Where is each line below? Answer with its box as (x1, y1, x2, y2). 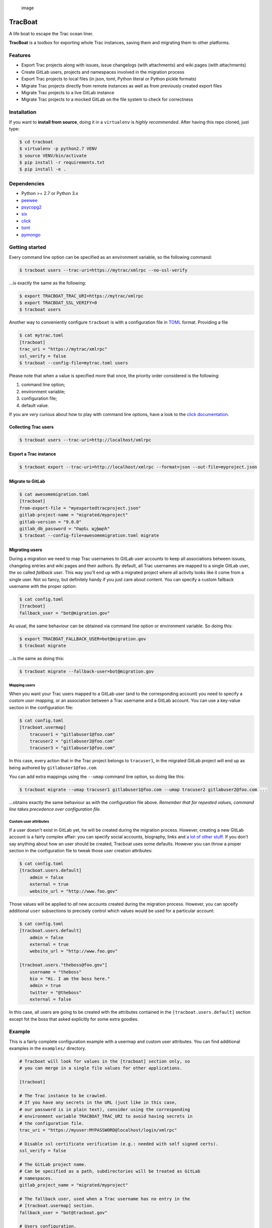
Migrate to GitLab (9, 478, 46, 484)
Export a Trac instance (9, 451, 56, 457)
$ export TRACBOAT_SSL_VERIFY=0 (19, 300, 98, 306)
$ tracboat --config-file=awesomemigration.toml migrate (19, 533, 159, 538)
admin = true (29, 983, 61, 988)
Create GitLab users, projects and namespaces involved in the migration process (21, 69, 185, 75)
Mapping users (9, 683, 35, 688)
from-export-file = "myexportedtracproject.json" (19, 505, 141, 511)
